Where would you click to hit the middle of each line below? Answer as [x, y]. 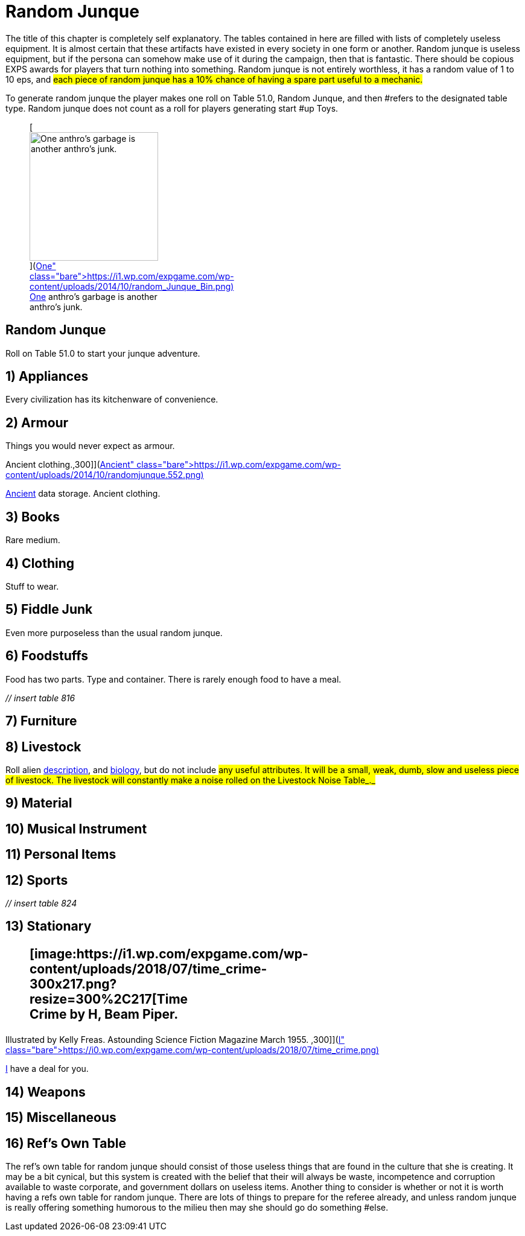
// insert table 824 [41, 903]
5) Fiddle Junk [49, 610]
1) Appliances [47, 377]
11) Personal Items [61, 855]
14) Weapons [46, 1092]
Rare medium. [33, 540]
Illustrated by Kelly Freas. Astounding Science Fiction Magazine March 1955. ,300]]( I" [175, 1040]
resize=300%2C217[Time [109, 999]
